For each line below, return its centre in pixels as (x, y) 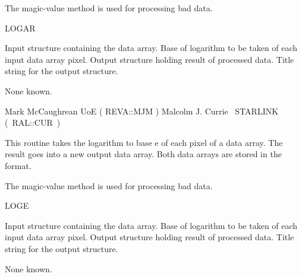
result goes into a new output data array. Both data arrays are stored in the (143, 154)
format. (18, 165)
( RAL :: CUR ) (33, 122)
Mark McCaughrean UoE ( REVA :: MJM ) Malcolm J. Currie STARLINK (142, 111)
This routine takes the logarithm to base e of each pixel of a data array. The (144, 142)
